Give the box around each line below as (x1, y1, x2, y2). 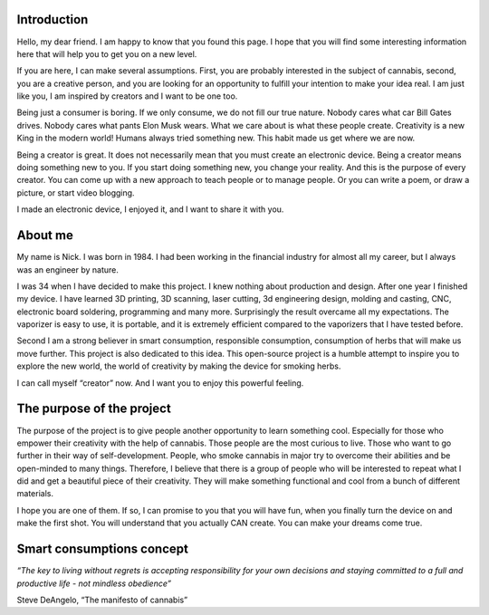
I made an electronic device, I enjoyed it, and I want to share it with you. (16, 204, 284, 215)
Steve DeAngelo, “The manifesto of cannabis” (16, 594, 188, 605)
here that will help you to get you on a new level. (16, 48, 197, 59)
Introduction (16, 12, 89, 27)
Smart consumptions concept (16, 542, 189, 557)
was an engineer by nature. (16, 264, 120, 275)
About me (16, 227, 74, 244)
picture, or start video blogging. (16, 187, 135, 198)
